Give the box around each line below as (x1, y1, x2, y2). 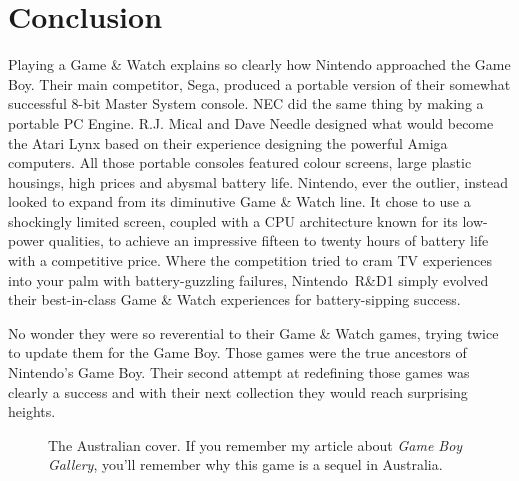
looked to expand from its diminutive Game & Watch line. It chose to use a (8, 191, 471, 212)
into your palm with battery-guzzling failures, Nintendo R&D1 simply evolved (8, 269, 489, 290)
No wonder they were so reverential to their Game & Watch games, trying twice (8, 322, 499, 343)
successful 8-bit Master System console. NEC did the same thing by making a (8, 93, 484, 114)
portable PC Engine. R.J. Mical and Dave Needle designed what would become (8, 112, 494, 133)
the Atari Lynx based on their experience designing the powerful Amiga (8, 132, 448, 153)
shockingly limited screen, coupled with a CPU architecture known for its (8, 210, 458, 231)
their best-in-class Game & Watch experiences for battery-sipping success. (8, 289, 461, 310)
